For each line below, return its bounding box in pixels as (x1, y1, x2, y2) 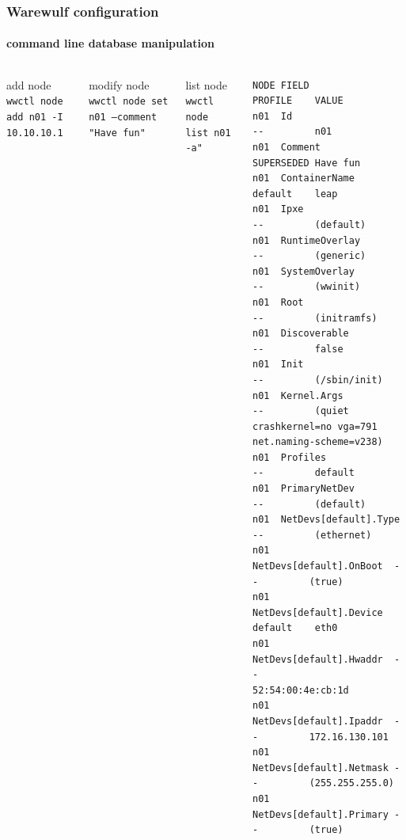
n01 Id (252, 110, 293, 122)
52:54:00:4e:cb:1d (252, 684, 349, 696)
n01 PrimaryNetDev (252, 483, 355, 495)
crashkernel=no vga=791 (252, 420, 378, 432)
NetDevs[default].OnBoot (252, 561, 383, 572)
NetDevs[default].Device (252, 606, 383, 618)
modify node (89, 76, 150, 93)
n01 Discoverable (252, 328, 349, 340)
